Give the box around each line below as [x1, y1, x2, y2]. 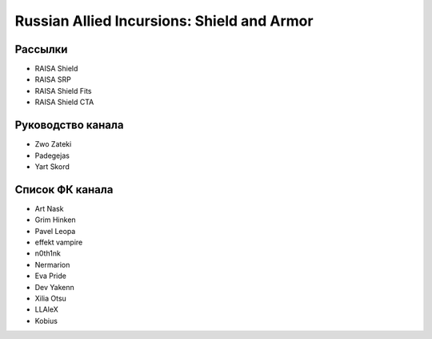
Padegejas [34, 151, 70, 160]
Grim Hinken [34, 215, 76, 224]
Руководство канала [14, 119, 124, 132]
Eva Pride [34, 271, 67, 280]
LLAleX [34, 305, 59, 314]
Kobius [34, 316, 58, 325]
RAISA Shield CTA [34, 97, 94, 107]
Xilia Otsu [34, 293, 67, 303]
